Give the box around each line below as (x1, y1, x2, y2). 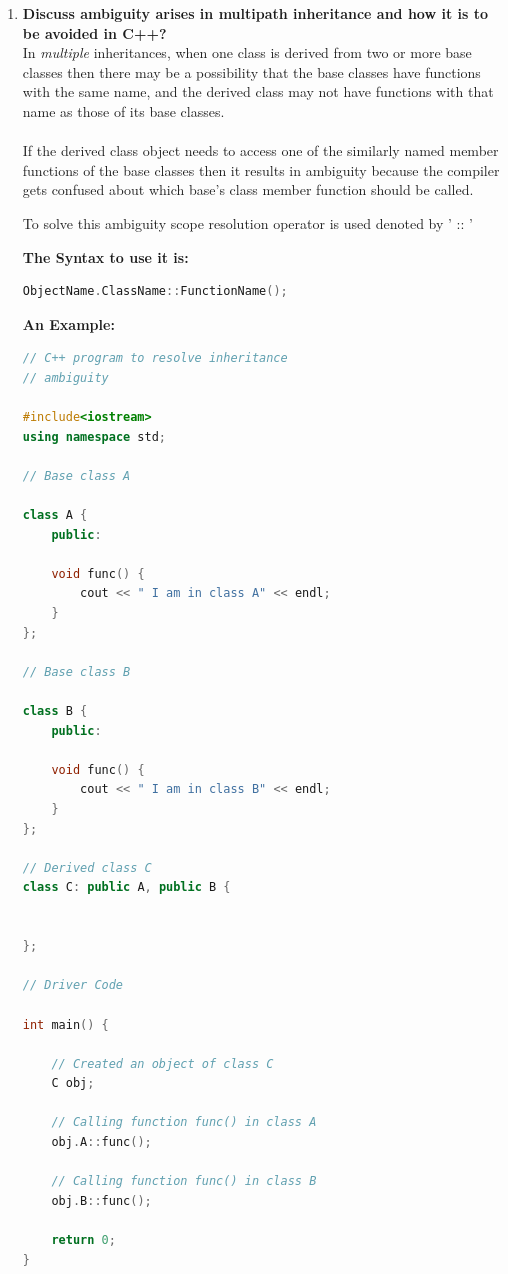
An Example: (22, 313, 115, 334)
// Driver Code (22, 978, 124, 993)
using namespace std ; (22, 429, 167, 444)
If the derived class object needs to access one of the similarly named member (22, 140, 499, 161)
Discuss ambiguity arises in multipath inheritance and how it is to (22, 3, 489, 23)
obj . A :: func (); (51, 1135, 152, 1150)
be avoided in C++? (22, 22, 167, 43)
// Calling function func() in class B (51, 1174, 317, 1189)
